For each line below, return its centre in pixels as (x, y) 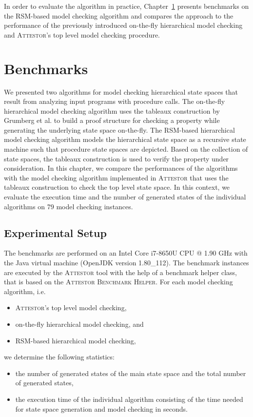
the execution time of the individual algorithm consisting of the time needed (129, 399)
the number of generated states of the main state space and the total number (131, 373)
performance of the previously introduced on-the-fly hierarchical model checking (123, 25)
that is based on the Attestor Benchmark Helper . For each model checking (118, 282)
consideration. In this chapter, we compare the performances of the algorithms (121, 168)
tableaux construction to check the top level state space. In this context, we (117, 187)
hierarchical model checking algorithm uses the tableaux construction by (112, 110)
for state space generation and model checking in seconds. (101, 408)
